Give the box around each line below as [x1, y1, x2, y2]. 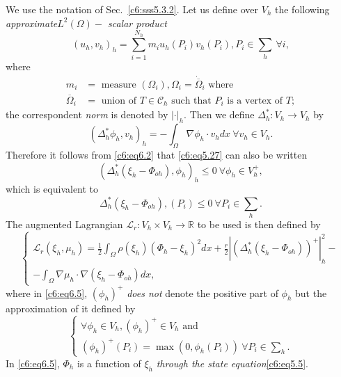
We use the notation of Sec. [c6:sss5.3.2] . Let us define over [6, 2, 259, 16]
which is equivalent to [6, 182, 99, 196]
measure [101, 79, 136, 90]
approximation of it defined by [6, 300, 136, 315]
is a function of [77, 355, 141, 370]
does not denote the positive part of [127, 285, 278, 300]
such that [171, 96, 212, 106]
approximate [6, 15, 58, 30]
